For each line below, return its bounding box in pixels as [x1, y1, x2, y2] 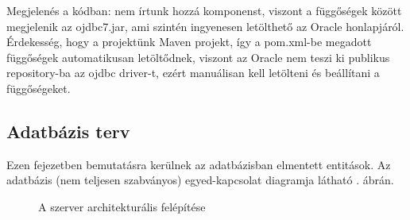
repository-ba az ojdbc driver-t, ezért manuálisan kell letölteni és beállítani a [6, 64, 380, 81]
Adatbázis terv [6, 118, 130, 143]
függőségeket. [6, 79, 71, 96]
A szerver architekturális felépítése [38, 198, 206, 214]
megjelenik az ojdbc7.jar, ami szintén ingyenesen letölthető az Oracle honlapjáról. [6, 17, 404, 34]
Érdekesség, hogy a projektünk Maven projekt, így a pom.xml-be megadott [6, 33, 372, 50]
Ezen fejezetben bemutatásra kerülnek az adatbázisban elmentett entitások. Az [6, 156, 391, 172]
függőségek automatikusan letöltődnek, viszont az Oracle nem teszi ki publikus [6, 48, 390, 65]
